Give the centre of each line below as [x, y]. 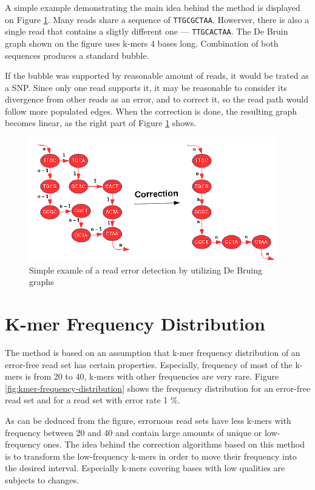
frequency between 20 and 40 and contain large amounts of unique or [134, 432]
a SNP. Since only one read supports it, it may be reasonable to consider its [146, 87]
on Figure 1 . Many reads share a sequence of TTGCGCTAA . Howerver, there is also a [157, 19]
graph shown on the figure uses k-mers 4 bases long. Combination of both [142, 43]
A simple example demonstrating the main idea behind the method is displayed [153, 7]
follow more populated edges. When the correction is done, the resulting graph [151, 111]
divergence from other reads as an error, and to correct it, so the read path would [157, 99]
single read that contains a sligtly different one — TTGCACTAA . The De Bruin [147, 31]
